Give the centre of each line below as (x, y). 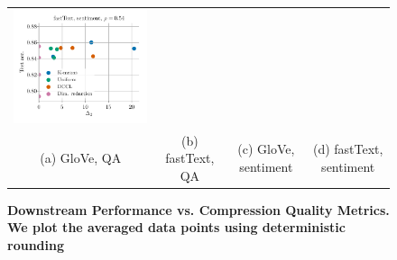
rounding (36, 245)
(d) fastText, (348, 149)
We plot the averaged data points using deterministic (176, 227)
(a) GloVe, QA (81, 158)
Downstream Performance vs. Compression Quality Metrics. (198, 209)
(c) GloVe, (266, 149)
